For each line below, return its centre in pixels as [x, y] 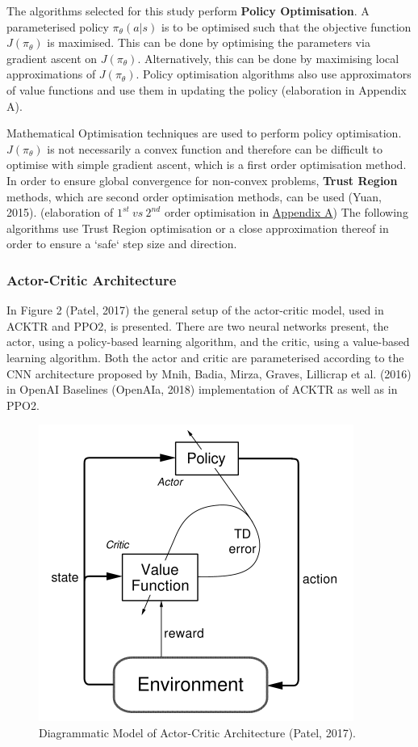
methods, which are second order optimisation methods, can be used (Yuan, [194, 196]
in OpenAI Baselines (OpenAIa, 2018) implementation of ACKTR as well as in [202, 389]
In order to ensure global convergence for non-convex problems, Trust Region [202, 180]
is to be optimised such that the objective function [286, 26]
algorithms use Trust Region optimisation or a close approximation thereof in [198, 228]
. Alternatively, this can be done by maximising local [268, 58]
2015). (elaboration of [60, 212]
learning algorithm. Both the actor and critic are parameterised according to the [205, 357]
